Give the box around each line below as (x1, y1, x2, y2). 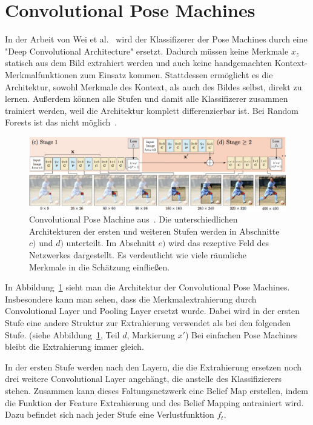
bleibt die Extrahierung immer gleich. (5, 340, 144, 353)
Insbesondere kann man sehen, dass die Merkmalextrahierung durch (5, 292, 257, 305)
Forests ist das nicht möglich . (5, 116, 117, 129)
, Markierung (127, 328, 175, 341)
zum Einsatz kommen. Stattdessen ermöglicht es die (80, 68, 273, 81)
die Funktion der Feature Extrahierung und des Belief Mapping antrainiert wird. (5, 396, 304, 409)
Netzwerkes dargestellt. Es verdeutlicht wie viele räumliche (29, 248, 247, 261)
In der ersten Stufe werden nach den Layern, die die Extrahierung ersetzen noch (5, 360, 302, 373)
